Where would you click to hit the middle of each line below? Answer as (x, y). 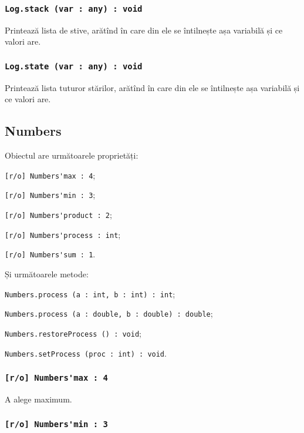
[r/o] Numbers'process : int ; (63, 234)
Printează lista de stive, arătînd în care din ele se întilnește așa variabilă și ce (144, 30)
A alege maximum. (38, 399)
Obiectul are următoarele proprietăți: (72, 155)
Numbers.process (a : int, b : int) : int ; (90, 293)
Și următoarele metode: (47, 274)
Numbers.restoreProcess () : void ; (73, 333)
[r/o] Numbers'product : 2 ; (58, 215)
